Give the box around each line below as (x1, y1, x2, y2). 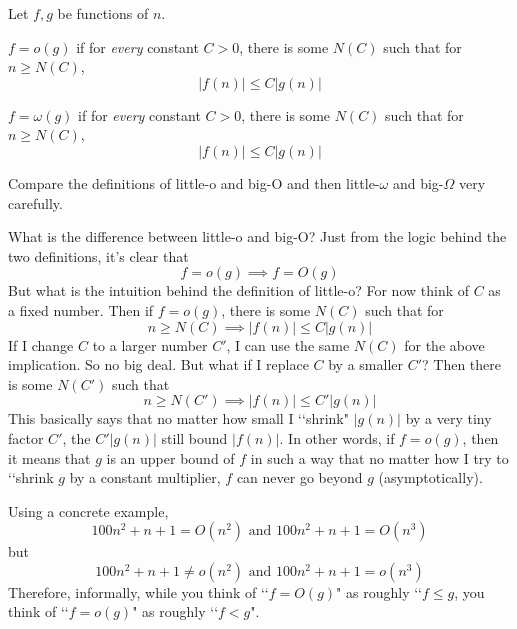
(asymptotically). (378, 467, 483, 488)
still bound (161, 427, 228, 448)
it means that (8, 447, 91, 468)
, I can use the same (226, 334, 350, 355)
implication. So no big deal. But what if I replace (8, 354, 309, 375)
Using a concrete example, (8, 500, 169, 521)
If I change (8, 334, 74, 355)
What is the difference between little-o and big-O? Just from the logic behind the (8, 226, 507, 247)
